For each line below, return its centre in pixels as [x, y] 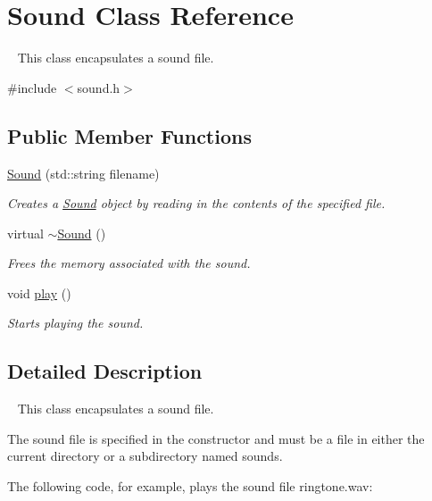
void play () [39, 292]
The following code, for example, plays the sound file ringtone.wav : [190, 486]
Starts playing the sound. [75, 323]
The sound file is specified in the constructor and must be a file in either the [216, 438]
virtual [25, 233]
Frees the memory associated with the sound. [129, 263]
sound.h [99, 87]
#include [32, 87]
